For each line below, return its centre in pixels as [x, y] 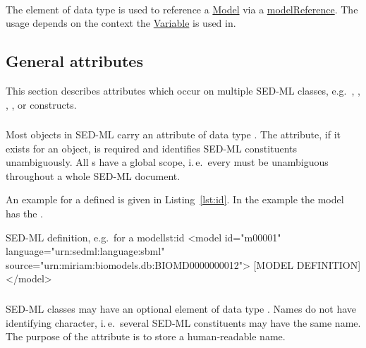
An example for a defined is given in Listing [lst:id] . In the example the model [175, 199]
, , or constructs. [41, 104]
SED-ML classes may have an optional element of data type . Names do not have [181, 308]
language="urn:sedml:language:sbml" [85, 251]
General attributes [74, 61]
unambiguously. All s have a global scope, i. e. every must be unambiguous [167, 162]
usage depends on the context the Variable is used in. [121, 23]
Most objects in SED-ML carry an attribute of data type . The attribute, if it [173, 134]
